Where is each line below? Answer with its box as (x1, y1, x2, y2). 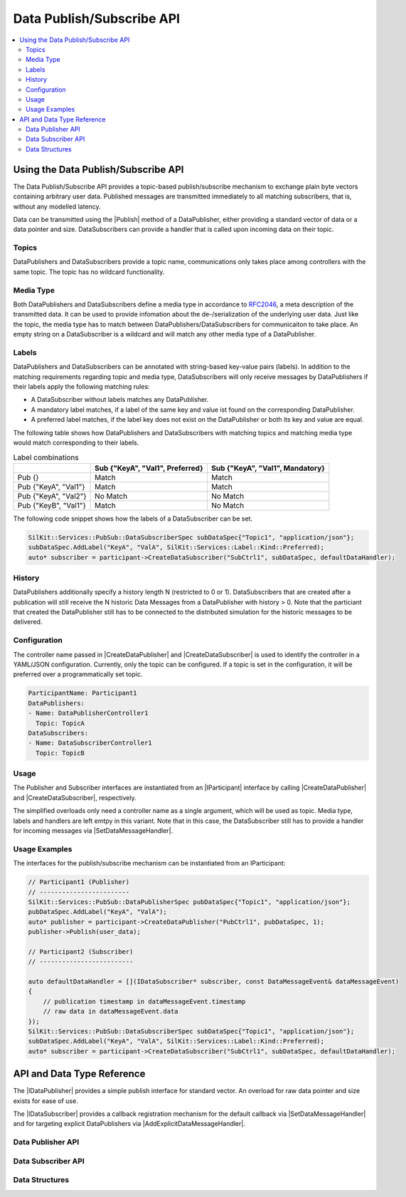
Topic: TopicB (36, 749, 85, 757)
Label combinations (13, 452, 79, 462)
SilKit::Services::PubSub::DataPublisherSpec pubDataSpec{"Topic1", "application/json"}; (28, 898, 351, 906)
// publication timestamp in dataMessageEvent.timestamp (43, 997, 246, 1006)
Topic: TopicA (36, 719, 85, 727)
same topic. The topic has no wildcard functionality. (13, 267, 165, 276)
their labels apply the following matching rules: (13, 383, 150, 391)
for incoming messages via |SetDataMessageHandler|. (13, 826, 173, 835)
